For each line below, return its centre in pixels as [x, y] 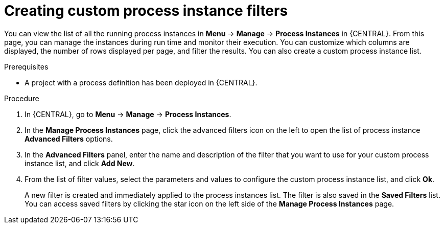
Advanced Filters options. [69, 139]
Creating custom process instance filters [146, 11]
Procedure [22, 98]
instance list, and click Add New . [80, 163]
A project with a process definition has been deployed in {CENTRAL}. [141, 82]
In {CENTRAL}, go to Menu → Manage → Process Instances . [128, 114]
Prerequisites [26, 66]
